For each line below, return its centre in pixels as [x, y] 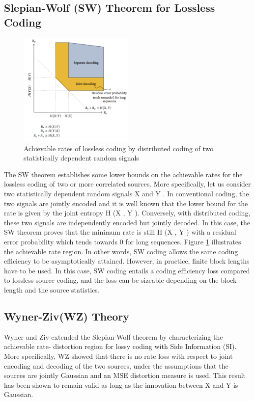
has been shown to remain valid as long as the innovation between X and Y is [121, 385]
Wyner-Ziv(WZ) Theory [67, 316]
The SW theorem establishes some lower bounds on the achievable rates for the [123, 174]
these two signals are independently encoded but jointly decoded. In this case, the [127, 222]
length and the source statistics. [52, 289]
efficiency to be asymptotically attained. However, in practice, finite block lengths [127, 261]
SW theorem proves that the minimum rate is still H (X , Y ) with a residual [120, 232]
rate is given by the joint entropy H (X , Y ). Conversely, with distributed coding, [127, 213]
